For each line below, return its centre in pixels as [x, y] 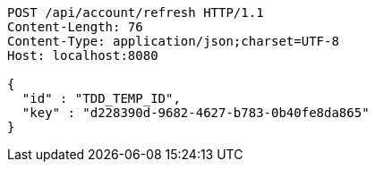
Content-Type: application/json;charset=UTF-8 [173, 41]
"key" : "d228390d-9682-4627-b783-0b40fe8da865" [196, 113]
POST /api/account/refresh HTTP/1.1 [136, 13]
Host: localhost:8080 [83, 55]
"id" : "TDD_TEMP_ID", [101, 98]
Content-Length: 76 [75, 27]
